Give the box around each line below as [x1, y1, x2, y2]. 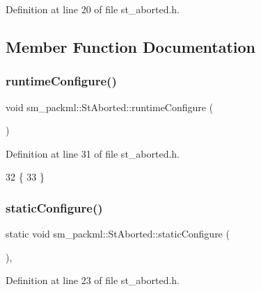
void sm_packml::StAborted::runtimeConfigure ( [6, 99, 214, 114]
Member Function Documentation [6, 35, 256, 57]
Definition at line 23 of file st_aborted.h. [6, 273, 180, 288]
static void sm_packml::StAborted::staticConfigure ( [6, 226, 230, 241]
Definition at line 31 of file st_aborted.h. [6, 146, 180, 160]
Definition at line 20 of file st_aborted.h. [6, 2, 180, 16]
